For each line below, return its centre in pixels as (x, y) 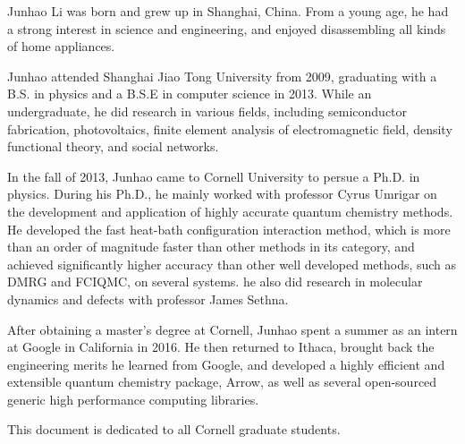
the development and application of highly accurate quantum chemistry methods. (230, 211)
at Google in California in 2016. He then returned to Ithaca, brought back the (221, 347)
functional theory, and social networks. (113, 146)
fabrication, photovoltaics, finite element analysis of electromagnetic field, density (230, 128)
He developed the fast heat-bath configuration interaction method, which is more (229, 229)
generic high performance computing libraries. (133, 399)
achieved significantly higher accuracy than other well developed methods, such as (232, 264)
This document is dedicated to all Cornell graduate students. (174, 429)
